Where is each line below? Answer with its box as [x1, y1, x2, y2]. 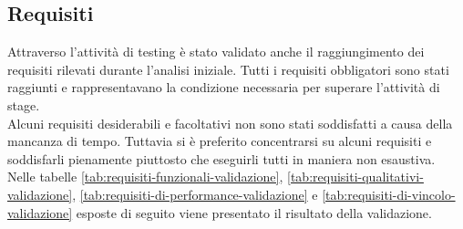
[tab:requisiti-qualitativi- [287, 167, 424, 186]
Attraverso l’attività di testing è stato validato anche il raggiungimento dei [7, 42, 425, 61]
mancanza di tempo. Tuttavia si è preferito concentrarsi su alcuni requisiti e [7, 131, 432, 151]
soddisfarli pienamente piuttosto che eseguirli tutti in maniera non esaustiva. [7, 149, 436, 168]
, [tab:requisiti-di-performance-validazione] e [72, 184, 318, 203]
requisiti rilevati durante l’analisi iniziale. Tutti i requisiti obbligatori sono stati [7, 59, 449, 78]
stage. [7, 95, 40, 114]
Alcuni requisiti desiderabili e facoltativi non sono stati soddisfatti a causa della [7, 113, 453, 132]
